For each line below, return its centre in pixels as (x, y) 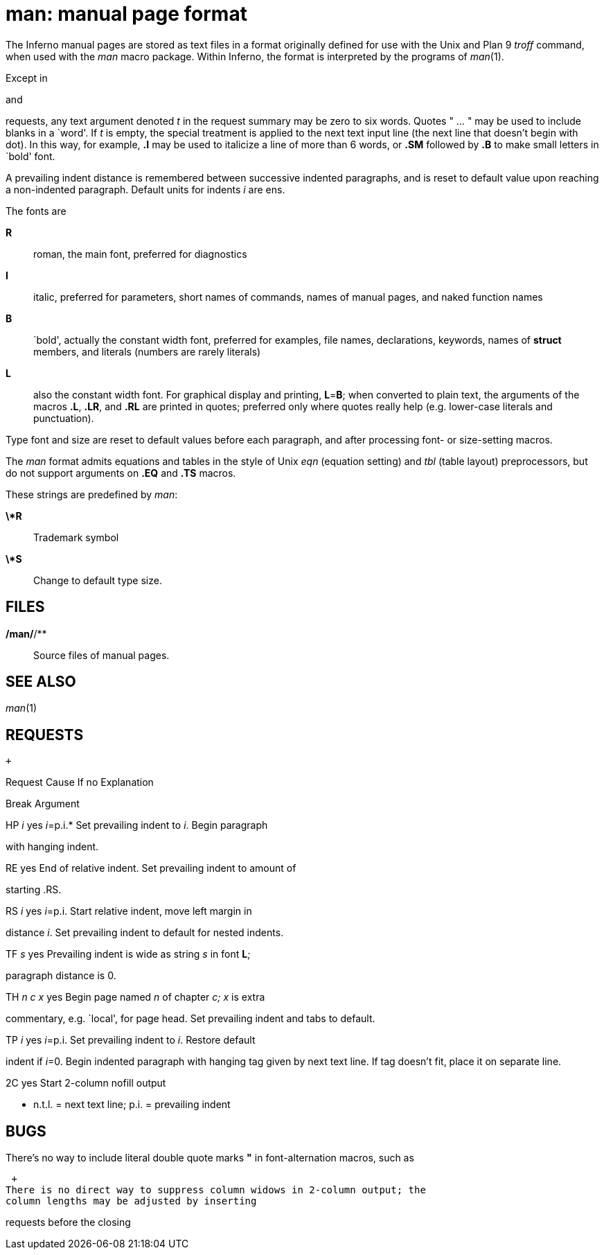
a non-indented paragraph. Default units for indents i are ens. (145, 189)
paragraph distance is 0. (61, 976)
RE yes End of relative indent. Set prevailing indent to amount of (151, 868)
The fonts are (36, 211)
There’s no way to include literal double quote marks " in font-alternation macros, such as (210, 1158)
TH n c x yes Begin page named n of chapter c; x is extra (135, 997)
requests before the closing (68, 1222)
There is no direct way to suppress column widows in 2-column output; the (216, 1190)
